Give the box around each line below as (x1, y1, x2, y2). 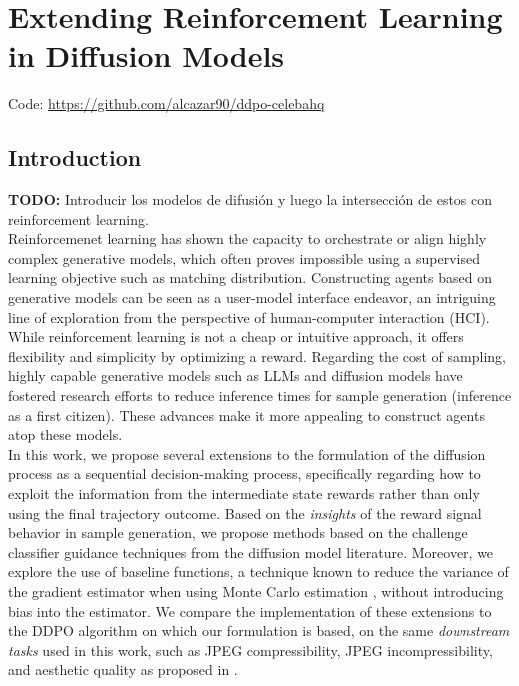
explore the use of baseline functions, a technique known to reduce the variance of (8, 561, 509, 582)
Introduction (8, 142, 142, 173)
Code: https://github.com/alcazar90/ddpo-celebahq (8, 93, 325, 114)
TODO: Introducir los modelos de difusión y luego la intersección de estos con (8, 189, 493, 210)
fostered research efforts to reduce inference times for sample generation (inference (8, 385, 512, 406)
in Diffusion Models (8, 35, 285, 76)
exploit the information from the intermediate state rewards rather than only (8, 483, 480, 504)
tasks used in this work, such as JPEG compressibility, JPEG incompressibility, (8, 639, 493, 660)
